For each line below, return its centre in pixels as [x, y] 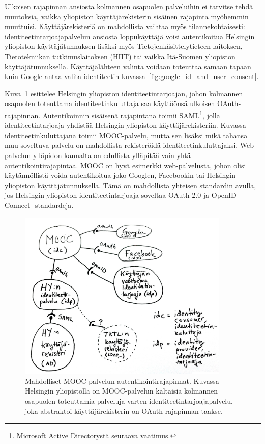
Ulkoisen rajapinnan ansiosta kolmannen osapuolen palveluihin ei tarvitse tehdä [129, 6]
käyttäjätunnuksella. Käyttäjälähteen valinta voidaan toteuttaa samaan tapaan [128, 66]
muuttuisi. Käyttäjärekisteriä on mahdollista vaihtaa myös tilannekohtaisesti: [125, 26]
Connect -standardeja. [39, 205]
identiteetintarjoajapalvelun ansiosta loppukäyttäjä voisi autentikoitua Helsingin [130, 36]
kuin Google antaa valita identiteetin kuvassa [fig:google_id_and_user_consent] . [132, 76]
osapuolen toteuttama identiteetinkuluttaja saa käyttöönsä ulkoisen [110, 103]
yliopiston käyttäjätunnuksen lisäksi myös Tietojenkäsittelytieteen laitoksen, [124, 46]
